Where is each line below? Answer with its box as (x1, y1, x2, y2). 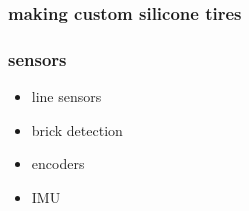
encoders (31, 153, 85, 174)
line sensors (31, 86, 102, 107)
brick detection (31, 119, 123, 140)
